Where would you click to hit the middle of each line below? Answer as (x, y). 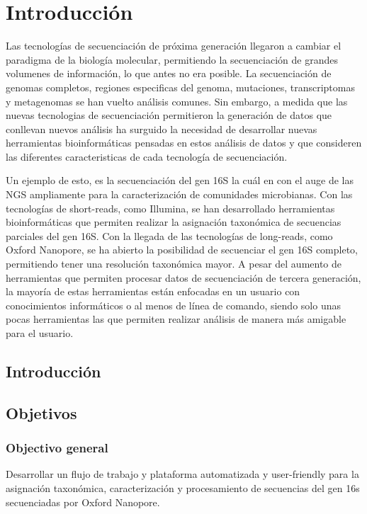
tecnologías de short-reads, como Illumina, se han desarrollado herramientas (170, 208)
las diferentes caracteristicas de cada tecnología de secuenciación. (147, 156)
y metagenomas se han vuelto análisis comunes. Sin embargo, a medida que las (177, 101)
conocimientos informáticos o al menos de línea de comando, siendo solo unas (173, 305)
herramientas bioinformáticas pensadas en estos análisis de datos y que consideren (184, 143)
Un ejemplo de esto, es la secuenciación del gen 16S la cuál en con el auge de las (180, 180)
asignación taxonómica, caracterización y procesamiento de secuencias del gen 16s (183, 487)
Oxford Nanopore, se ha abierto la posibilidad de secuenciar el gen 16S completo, (182, 250)
